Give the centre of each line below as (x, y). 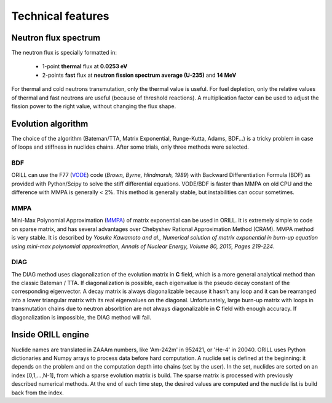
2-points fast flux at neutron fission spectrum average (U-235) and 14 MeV (139, 75)
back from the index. (38, 393)
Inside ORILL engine (50, 335)
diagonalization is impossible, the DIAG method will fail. (81, 317)
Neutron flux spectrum (56, 38)
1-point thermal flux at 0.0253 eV (85, 66)
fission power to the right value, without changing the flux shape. (94, 106)
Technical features (60, 16)
